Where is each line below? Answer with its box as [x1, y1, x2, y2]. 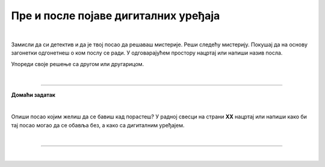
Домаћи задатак [11, 91, 55, 99]
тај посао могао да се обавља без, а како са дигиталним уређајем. [11, 121, 185, 129]
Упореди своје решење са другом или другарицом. [11, 60, 144, 67]
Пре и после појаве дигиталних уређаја [11, 9, 220, 22]
